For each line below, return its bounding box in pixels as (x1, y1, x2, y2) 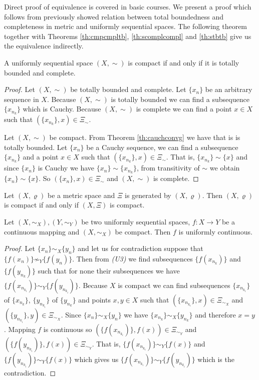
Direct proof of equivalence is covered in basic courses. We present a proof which (4, 1, 251, 11)
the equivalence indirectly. (4, 40, 84, 51)
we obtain (209, 162, 240, 173)
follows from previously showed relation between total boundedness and (4, 11, 224, 21)
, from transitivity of (136, 162, 200, 173)
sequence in (4, 93, 39, 104)
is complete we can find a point (136, 103, 232, 114)
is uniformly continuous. (178, 226, 252, 236)
